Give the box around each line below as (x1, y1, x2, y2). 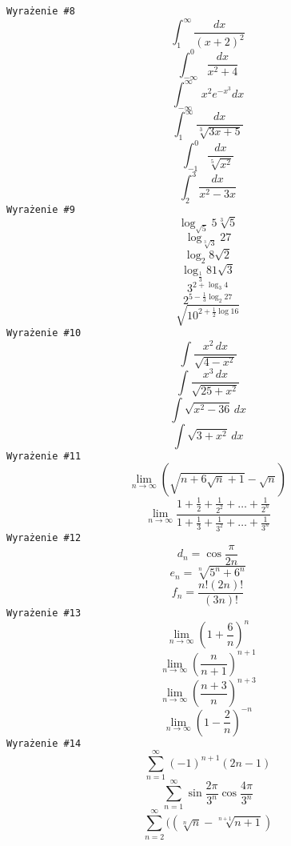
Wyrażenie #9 (6, 203, 75, 215)
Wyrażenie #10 (6, 327, 82, 339)
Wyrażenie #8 (6, 6, 75, 17)
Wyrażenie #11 (6, 450, 82, 462)
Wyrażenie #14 (6, 737, 82, 749)
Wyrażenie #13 (6, 607, 82, 619)
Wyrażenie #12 (6, 531, 82, 543)
